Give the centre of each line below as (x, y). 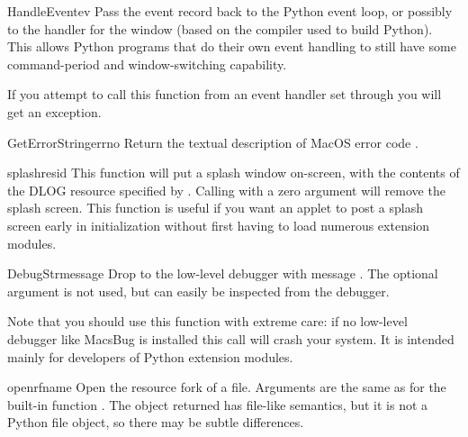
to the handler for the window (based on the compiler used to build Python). (220, 28)
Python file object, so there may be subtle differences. (156, 422)
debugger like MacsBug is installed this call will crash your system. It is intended (231, 338)
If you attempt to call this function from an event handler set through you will (225, 94)
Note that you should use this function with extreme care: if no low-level (207, 321)
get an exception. (54, 111)
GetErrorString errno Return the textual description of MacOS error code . (213, 142)
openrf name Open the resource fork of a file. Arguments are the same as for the (227, 387)
